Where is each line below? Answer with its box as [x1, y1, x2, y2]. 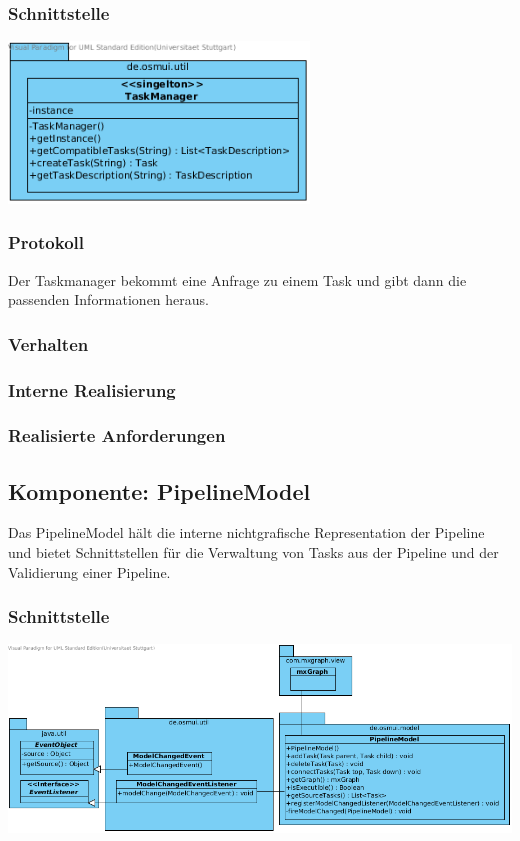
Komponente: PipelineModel [8, 475, 311, 506]
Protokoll [8, 230, 84, 255]
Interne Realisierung [8, 377, 176, 402]
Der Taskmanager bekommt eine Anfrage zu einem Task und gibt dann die [8, 269, 467, 290]
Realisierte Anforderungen [8, 423, 226, 448]
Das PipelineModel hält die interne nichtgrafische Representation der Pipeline [8, 522, 485, 543]
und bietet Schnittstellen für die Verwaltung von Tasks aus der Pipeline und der [8, 542, 499, 563]
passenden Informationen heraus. [8, 289, 209, 310]
